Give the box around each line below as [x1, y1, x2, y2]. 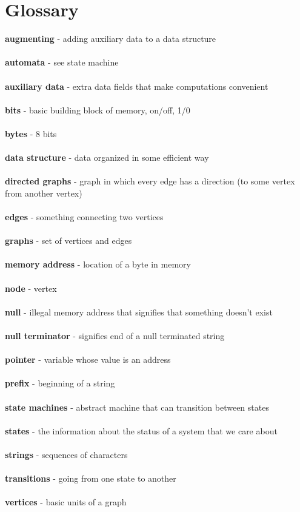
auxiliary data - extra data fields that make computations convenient [5, 79, 268, 92]
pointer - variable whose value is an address [5, 353, 171, 366]
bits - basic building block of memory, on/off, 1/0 [5, 103, 190, 116]
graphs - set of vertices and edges [5, 234, 132, 247]
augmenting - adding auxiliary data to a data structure [5, 32, 216, 45]
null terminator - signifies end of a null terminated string [5, 329, 225, 342]
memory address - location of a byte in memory [5, 258, 191, 271]
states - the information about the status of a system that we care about [5, 424, 278, 437]
